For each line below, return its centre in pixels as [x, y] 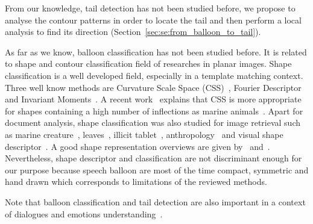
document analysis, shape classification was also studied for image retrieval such [153, 123]
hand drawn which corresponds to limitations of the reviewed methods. [136, 182]
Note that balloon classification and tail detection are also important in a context [155, 201]
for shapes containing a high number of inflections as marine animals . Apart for [154, 110]
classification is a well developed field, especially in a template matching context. [154, 75]
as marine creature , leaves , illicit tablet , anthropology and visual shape [144, 134]
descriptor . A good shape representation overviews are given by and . [138, 146]
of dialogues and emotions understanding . [84, 213]
